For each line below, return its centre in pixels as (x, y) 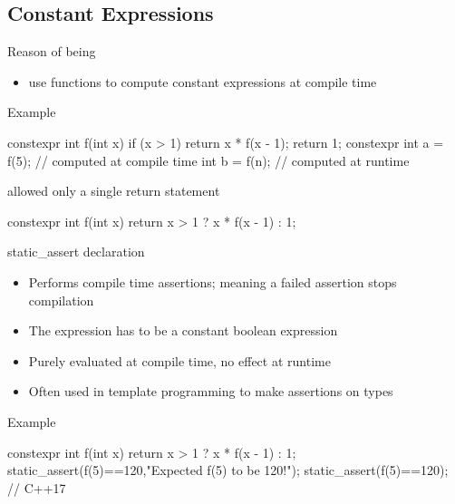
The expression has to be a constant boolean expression (183, 330)
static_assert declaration (76, 252)
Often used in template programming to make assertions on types (211, 391)
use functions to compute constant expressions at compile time (203, 81)
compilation (61, 300)
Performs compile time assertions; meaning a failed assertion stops (213, 281)
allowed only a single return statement (114, 191)
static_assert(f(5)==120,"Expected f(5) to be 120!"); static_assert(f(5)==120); (228, 470)
